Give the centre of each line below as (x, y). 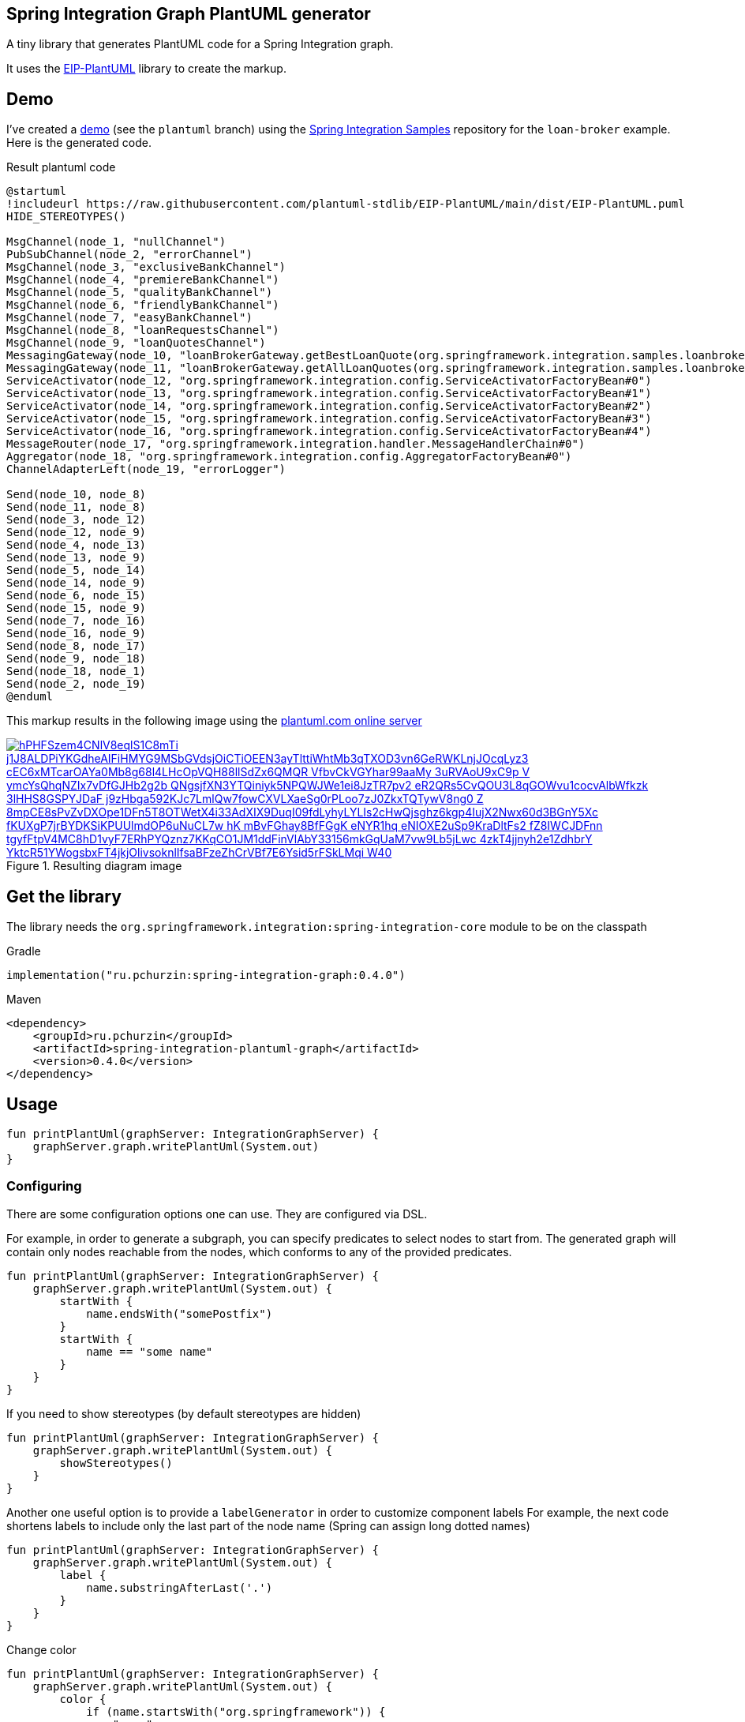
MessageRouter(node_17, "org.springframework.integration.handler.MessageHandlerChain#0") (296, 444)
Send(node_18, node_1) (77, 672)
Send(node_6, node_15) (77, 596)
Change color (41, 1649)
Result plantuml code (61, 167)
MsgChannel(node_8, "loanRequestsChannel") (143, 330)
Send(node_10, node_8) (77, 495)
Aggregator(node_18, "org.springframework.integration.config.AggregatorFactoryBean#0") (289, 457)
